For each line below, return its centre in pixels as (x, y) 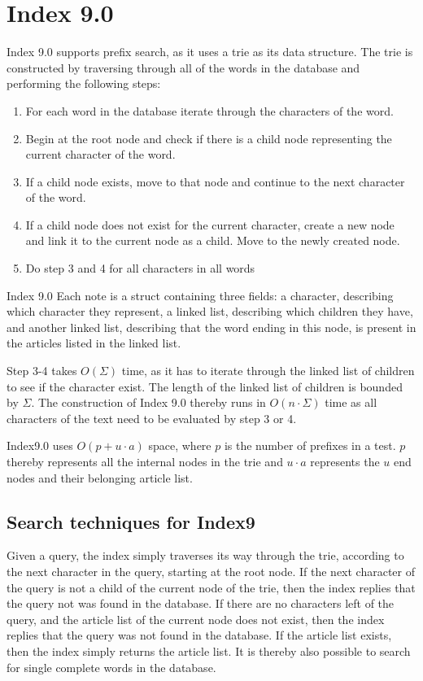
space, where (180, 445)
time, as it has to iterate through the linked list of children (268, 371)
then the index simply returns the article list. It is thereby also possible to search (209, 650)
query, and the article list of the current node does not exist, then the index (196, 619)
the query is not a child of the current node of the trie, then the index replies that (211, 587)
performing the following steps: (84, 83)
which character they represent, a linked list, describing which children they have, (210, 311)
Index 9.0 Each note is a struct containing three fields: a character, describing (200, 295)
